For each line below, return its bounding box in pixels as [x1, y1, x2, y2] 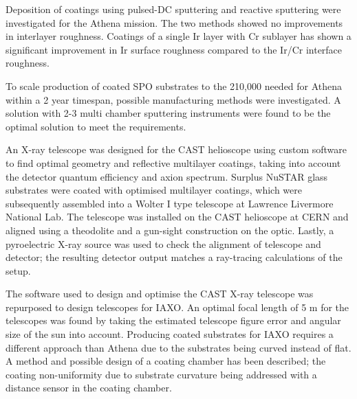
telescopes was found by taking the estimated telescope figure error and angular [6, 313, 341, 328]
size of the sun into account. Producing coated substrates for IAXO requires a [6, 327, 334, 341]
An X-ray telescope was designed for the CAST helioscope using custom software [6, 142, 347, 157]
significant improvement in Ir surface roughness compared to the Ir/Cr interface [6, 42, 343, 56]
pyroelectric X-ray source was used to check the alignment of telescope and [6, 236, 321, 251]
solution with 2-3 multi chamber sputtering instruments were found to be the [6, 106, 331, 120]
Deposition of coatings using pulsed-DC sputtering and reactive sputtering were [6, 2, 341, 16]
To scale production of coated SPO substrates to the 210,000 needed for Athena [6, 78, 343, 93]
